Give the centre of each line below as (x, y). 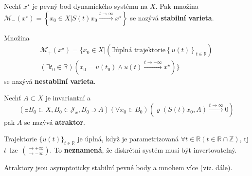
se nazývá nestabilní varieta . (50, 81)
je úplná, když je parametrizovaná (128, 139)
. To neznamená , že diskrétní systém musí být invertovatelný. (143, 149)
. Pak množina (177, 6)
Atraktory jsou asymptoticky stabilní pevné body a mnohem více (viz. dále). (118, 167)
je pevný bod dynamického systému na (90, 6)
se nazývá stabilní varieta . (172, 17)
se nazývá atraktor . (55, 122)
